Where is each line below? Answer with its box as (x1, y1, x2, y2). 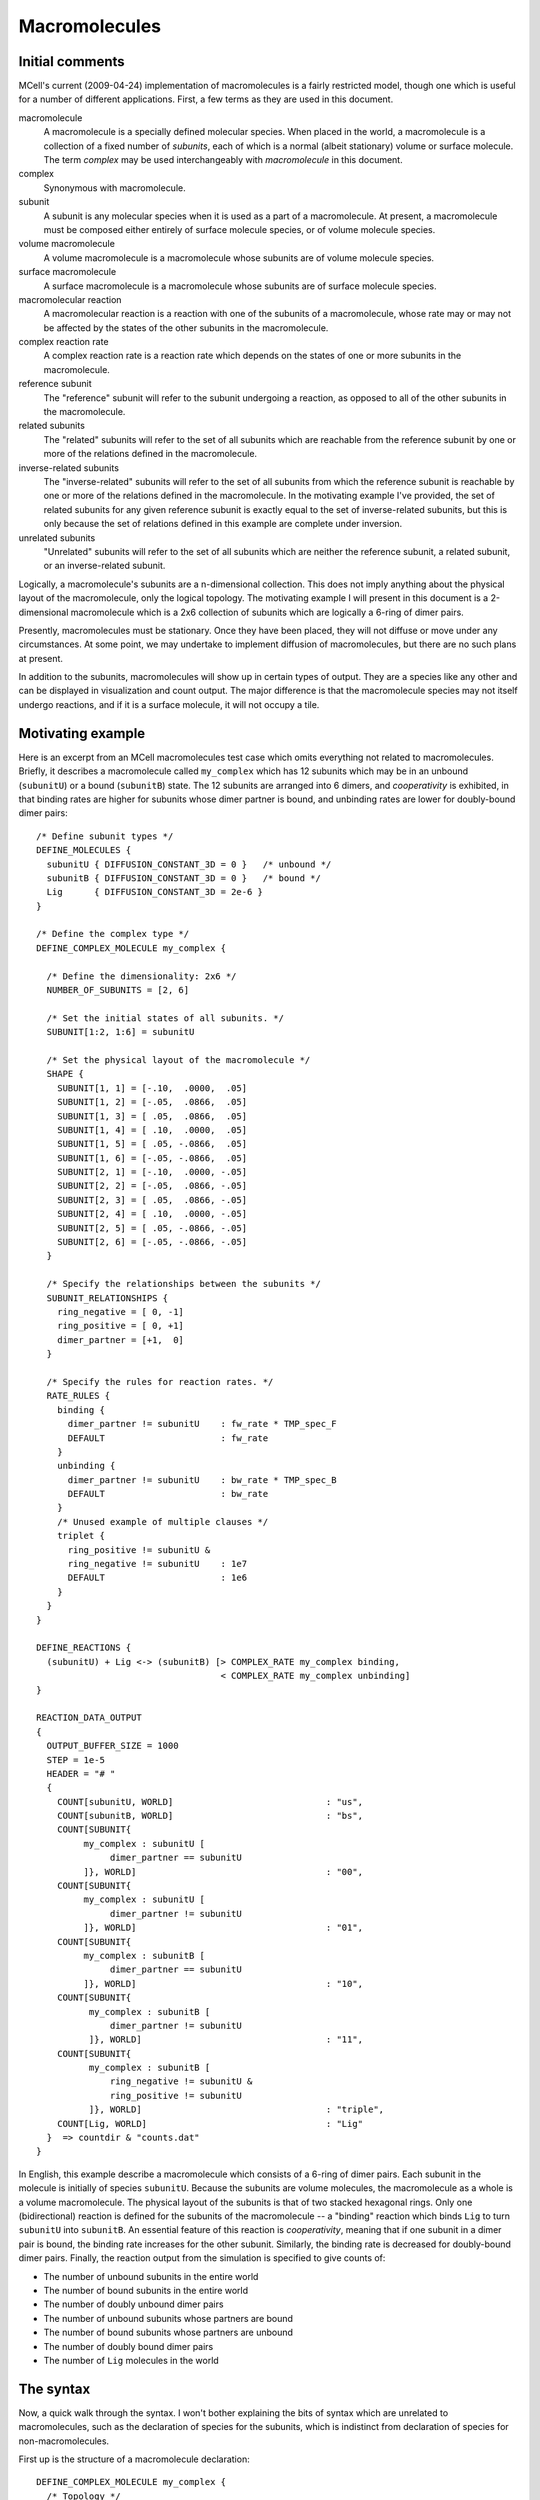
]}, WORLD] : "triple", (88, 2104, 385, 2115)
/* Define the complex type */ (36, 928, 190, 940)
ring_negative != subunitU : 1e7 (67, 1558, 248, 1570)
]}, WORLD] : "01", (83, 1922, 364, 1934)
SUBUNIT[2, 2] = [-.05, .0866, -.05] (56, 1180, 248, 1192)
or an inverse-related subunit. (43, 560, 166, 572)
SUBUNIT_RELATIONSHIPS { (46, 1292, 169, 1304)
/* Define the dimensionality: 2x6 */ (46, 970, 237, 982)
